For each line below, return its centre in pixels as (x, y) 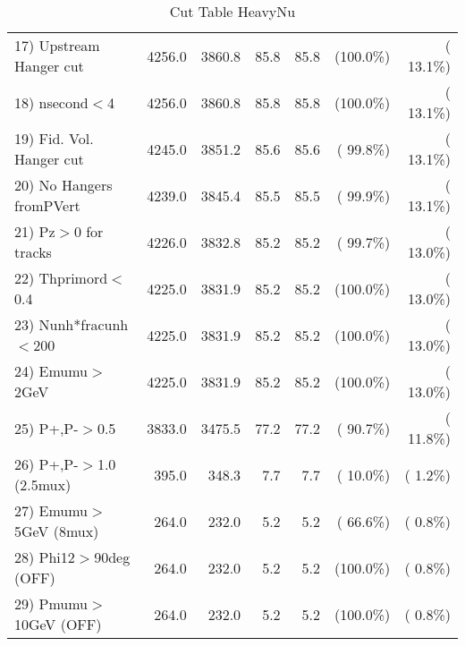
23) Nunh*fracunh (72, 324)
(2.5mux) (43, 484)
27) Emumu (51, 510)
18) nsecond (51, 102)
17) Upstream (57, 45)
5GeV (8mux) (57, 531)
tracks (33, 252)
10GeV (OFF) (58, 624)
